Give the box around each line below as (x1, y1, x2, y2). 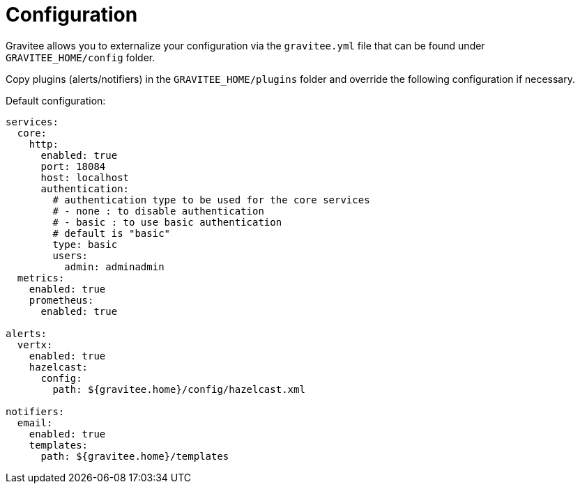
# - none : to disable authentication (52, 205, 264, 217)
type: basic (52, 238, 118, 250)
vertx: (17, 339, 53, 350)
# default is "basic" (52, 227, 171, 239)
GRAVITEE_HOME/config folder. (6, 51, 155, 63)
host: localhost (40, 171, 130, 183)
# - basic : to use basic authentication (52, 216, 282, 228)
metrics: (17, 272, 65, 284)
